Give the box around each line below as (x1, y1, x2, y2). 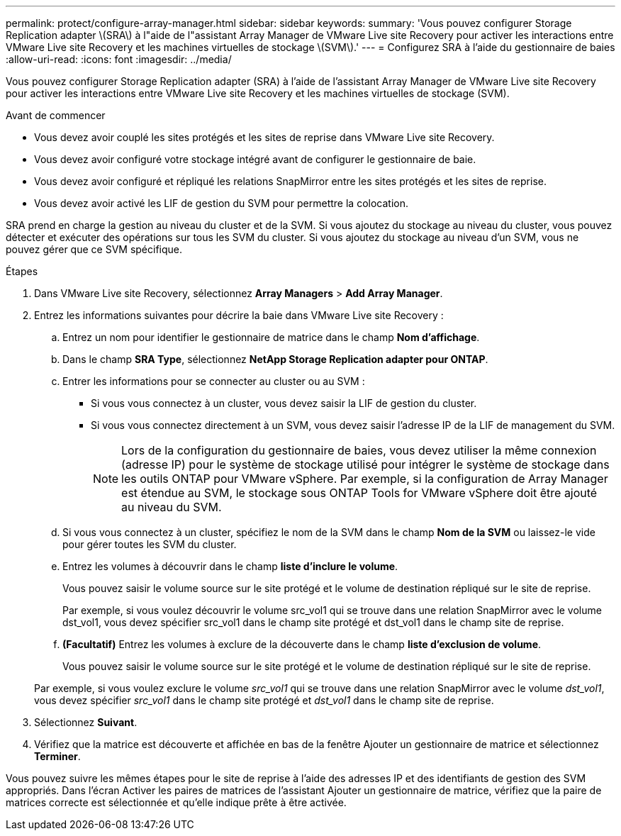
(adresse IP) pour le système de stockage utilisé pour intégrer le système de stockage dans (121, 457, 610, 472)
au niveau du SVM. (121, 500, 222, 514)
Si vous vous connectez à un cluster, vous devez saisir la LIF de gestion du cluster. (91, 397, 477, 409)
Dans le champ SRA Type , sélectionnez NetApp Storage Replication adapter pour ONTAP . (62, 353, 488, 365)
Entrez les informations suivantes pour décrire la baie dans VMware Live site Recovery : (34, 309, 444, 321)
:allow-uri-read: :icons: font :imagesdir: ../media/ (6, 53, 232, 65)
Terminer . (34, 750, 81, 762)
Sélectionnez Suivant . (34, 716, 138, 728)
